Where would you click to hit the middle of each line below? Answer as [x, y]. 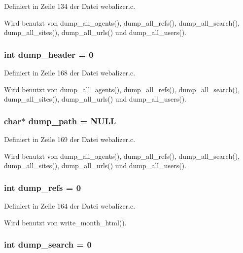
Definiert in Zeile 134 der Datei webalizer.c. [70, 6]
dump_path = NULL [72, 121]
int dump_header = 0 [49, 54]
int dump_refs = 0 [43, 187]
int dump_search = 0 [48, 244]
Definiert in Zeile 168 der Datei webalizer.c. [70, 72]
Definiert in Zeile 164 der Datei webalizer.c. [70, 206]
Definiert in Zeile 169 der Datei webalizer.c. [70, 139]
